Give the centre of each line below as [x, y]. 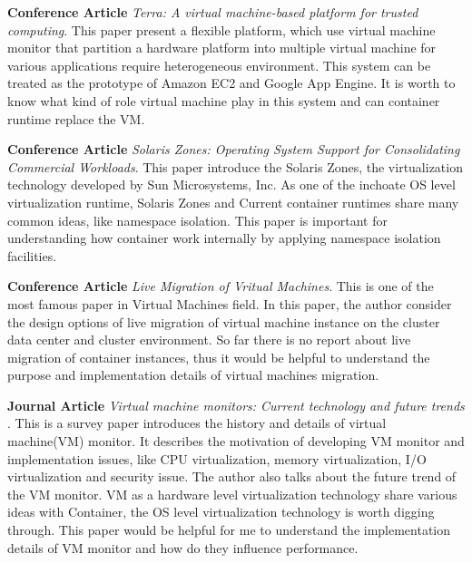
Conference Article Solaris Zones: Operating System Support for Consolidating [234, 149]
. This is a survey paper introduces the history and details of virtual [197, 423]
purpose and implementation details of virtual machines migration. [193, 375]
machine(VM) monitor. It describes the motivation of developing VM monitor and [236, 441]
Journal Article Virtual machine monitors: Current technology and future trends [236, 405]
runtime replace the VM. [76, 118]
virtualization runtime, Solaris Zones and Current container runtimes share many [233, 202]
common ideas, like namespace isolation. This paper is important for [197, 220]
